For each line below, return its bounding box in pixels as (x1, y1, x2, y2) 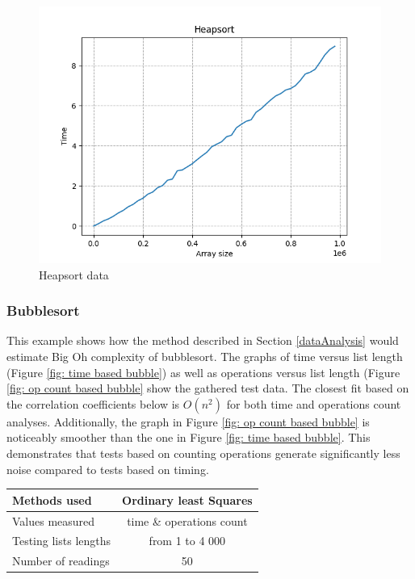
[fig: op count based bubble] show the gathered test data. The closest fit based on (6, 380, 409, 396)
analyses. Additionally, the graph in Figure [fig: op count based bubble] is (6, 413, 370, 430)
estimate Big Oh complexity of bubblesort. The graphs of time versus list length (6, 348, 403, 364)
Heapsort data (39, 266, 109, 283)
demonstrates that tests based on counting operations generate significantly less (6, 444, 400, 461)
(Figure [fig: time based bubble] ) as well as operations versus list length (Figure (6, 363, 400, 380)
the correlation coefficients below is (6, 395, 180, 412)
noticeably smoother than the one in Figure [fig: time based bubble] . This (6, 429, 371, 446)
